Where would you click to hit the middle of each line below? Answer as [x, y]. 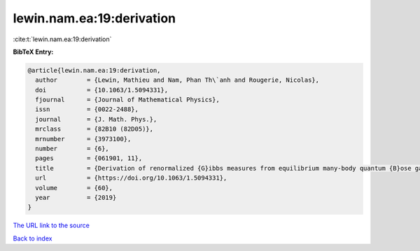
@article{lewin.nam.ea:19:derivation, [94, 70]
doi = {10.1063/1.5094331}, [101, 90]
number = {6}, [72, 149]
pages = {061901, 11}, [89, 158]
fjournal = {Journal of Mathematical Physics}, [127, 100]
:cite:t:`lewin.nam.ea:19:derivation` [62, 39]
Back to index [33, 238]
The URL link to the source [51, 225]
